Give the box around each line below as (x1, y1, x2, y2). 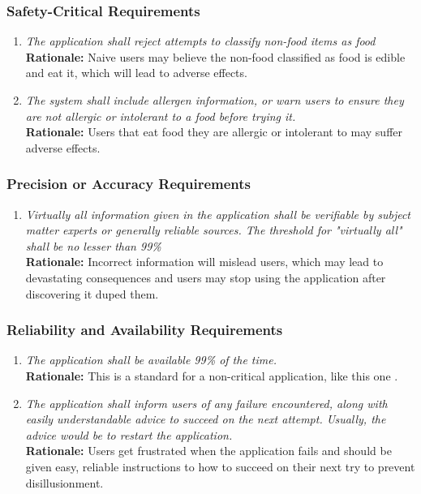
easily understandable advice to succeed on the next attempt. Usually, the (25, 410, 386, 427)
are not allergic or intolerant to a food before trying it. (25, 107, 296, 124)
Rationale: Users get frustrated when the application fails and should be (25, 442, 392, 459)
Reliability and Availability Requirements (6, 320, 283, 340)
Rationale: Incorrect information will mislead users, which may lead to (25, 253, 384, 270)
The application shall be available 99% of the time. (25, 351, 277, 368)
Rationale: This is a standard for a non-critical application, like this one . (25, 367, 398, 384)
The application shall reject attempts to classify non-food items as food (25, 32, 376, 49)
